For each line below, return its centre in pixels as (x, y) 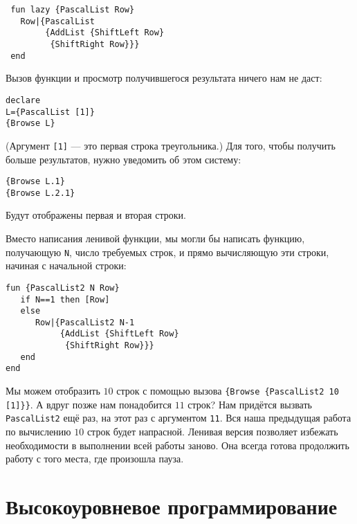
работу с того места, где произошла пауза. (95, 459)
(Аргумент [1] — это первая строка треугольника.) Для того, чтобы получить (171, 145)
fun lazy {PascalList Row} (73, 10)
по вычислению (38, 432)
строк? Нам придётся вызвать (250, 404)
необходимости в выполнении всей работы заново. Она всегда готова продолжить (177, 445)
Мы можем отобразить (53, 391)
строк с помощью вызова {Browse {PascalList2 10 (228, 391)
